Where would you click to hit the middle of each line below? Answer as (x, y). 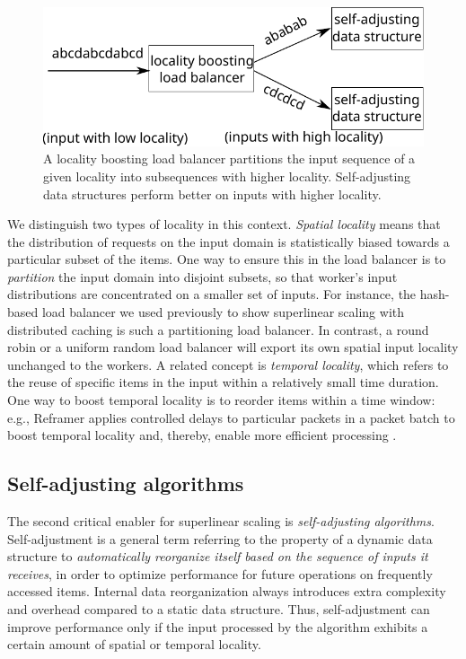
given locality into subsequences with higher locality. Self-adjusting (227, 176)
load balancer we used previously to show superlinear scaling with (223, 312)
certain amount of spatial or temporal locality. (134, 644)
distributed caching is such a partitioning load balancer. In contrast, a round (218, 329)
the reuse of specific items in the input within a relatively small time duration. (223, 382)
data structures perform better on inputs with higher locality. (212, 193)
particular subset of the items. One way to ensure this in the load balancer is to (227, 259)
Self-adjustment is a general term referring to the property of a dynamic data (220, 538)
